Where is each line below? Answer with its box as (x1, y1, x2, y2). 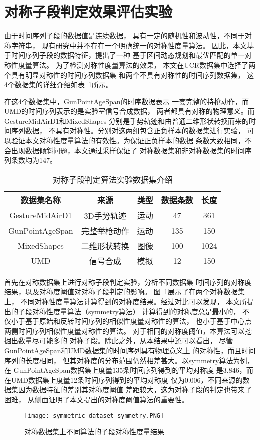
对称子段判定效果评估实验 (4, 1, 173, 22)
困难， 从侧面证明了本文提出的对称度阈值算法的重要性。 (4, 394, 189, 404)
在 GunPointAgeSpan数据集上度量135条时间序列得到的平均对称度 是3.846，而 (4, 365, 253, 375)
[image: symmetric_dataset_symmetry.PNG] (24, 412, 164, 419)
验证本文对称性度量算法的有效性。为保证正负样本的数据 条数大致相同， (11, 135, 245, 146)
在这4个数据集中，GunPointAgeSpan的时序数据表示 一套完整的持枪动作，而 (4, 96, 249, 106)
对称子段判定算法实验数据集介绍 (52, 173, 173, 185)
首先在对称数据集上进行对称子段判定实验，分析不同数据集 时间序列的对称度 (4, 276, 252, 287)
